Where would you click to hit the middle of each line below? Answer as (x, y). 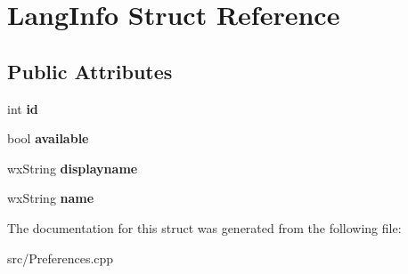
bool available (48, 138)
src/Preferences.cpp (61, 258)
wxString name (51, 198)
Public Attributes (90, 71)
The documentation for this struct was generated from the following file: (204, 227)
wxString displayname (73, 168)
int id (23, 108)
